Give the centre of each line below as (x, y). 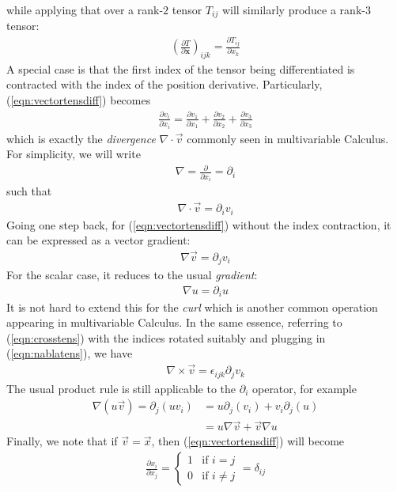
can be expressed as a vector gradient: (98, 240)
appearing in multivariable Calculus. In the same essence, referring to (174, 322)
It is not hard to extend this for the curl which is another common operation (192, 307)
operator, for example (304, 388)
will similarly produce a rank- (293, 9)
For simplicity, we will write (74, 154)
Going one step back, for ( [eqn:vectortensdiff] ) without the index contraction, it (199, 224)
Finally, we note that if (62, 441)
